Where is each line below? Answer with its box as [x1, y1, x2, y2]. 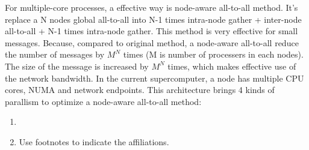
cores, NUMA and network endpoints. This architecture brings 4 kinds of [5, 83, 275, 96]
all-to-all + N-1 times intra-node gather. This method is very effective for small [5, 25, 298, 37]
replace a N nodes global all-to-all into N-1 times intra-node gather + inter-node [5, 13, 302, 25]
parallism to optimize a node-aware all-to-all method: [5, 95, 202, 107]
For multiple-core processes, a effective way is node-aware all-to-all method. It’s [5, 1, 298, 13]
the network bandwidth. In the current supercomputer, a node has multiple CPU [5, 71, 304, 84]
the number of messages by [5, 48, 105, 61]
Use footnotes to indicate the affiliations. [19, 135, 169, 148]
